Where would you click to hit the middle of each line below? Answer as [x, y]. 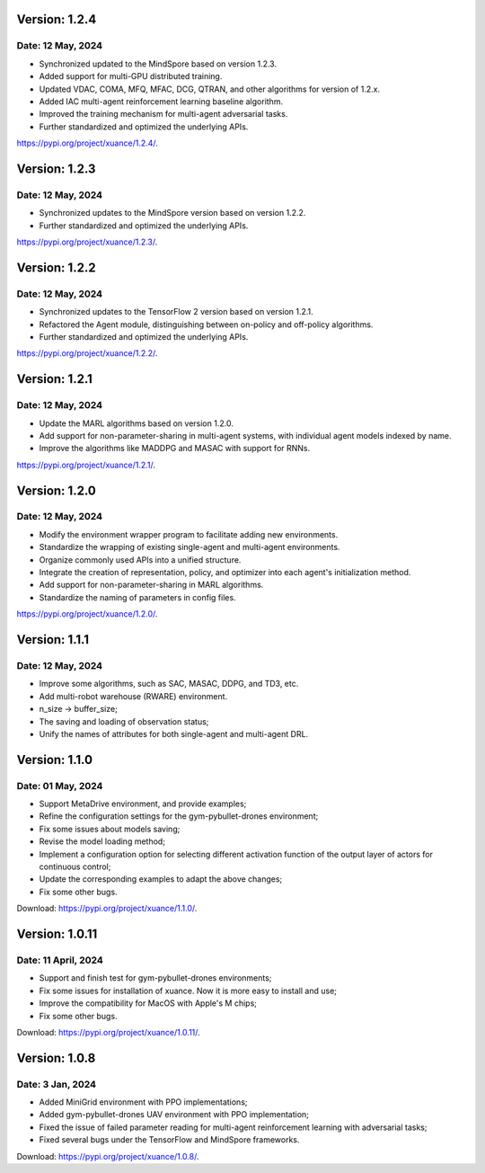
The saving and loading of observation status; [124, 721]
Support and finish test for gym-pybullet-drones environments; [155, 978]
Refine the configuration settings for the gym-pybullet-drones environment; [179, 816]
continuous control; [75, 866]
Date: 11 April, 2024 [60, 960]
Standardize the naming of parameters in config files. [138, 597]
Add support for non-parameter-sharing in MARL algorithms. [151, 585]
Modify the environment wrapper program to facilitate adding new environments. [189, 534]
